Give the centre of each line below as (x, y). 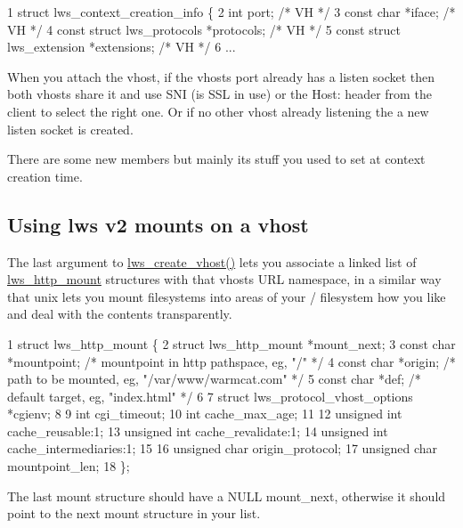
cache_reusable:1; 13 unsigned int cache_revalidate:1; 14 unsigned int (198, 431)
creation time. (45, 176)
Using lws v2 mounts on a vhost (158, 224)
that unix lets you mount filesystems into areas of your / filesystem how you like (227, 296)
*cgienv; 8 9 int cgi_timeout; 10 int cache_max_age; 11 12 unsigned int (205, 414)
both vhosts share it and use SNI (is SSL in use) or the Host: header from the (219, 94)
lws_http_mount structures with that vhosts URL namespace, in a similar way (224, 279)
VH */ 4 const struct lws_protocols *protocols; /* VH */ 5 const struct (204, 29)
